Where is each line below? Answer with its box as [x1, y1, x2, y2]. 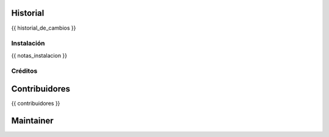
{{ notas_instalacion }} [11, 52, 68, 59]
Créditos [11, 67, 38, 75]
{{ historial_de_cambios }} [11, 24, 76, 32]
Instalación [11, 39, 45, 48]
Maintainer [11, 115, 54, 125]
